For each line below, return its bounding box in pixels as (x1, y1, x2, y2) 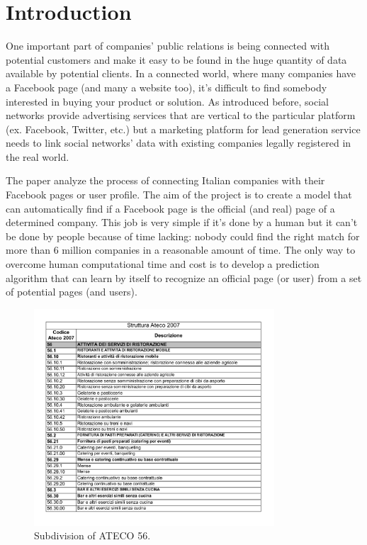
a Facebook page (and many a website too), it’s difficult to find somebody (6, 79, 327, 94)
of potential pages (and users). (6, 284, 137, 299)
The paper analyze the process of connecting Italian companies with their (6, 173, 325, 188)
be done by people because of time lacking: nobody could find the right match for (6, 228, 360, 243)
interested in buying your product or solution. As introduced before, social (6, 94, 329, 108)
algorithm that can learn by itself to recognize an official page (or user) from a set (6, 270, 362, 285)
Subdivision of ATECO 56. (34, 528, 151, 543)
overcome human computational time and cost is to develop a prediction (6, 257, 320, 271)
